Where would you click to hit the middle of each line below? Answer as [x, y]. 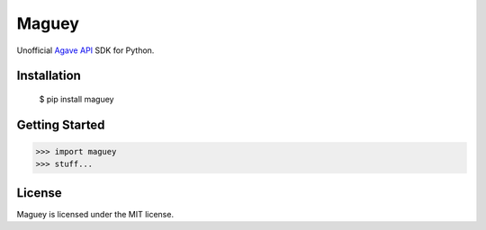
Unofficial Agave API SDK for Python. [85, 50]
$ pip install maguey [76, 99]
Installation [49, 76]
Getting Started [61, 124]
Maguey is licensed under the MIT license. [95, 214]
